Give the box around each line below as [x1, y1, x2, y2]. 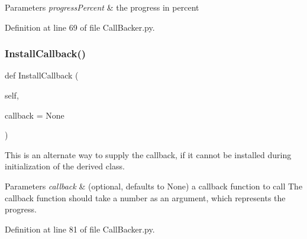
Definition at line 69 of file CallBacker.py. [5, 21, 155, 33]
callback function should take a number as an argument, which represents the [5, 191, 286, 204]
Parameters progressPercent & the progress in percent [5, 1, 199, 13]
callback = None [5, 109, 64, 121]
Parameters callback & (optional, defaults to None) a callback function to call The [5, 179, 303, 192]
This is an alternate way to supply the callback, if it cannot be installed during [5, 148, 292, 161]
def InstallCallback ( [5, 69, 79, 81]
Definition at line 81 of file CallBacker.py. [5, 222, 155, 235]
